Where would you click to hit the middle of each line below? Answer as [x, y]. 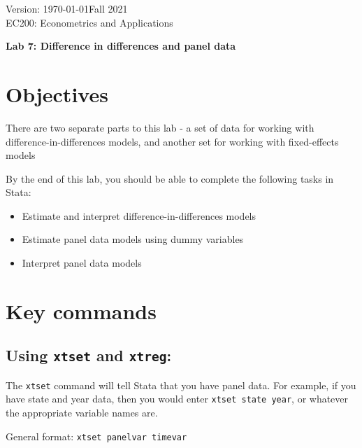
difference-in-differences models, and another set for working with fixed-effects [172, 141]
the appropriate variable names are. [82, 413]
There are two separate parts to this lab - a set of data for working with [160, 127]
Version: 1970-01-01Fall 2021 [67, 8]
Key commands [81, 310]
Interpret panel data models [82, 263]
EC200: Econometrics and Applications [89, 22]
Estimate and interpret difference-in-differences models [139, 215]
